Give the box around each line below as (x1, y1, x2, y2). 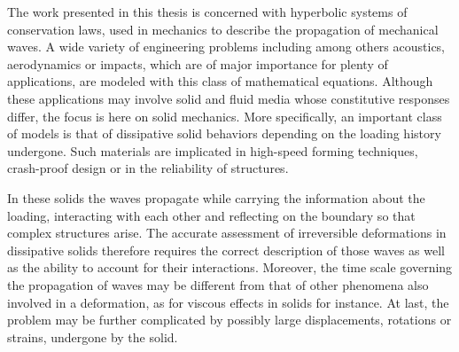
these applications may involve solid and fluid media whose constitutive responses (7, 89, 450, 107)
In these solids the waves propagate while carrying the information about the (7, 188, 425, 207)
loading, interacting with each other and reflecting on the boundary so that (7, 206, 416, 224)
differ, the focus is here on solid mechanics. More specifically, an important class (7, 106, 442, 125)
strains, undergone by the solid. (7, 327, 178, 346)
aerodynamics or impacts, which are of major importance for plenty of (7, 54, 388, 73)
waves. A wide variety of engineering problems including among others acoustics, (7, 37, 446, 56)
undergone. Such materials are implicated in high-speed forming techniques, (7, 141, 418, 160)
